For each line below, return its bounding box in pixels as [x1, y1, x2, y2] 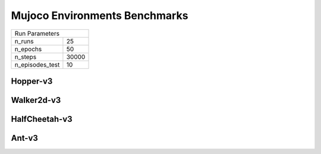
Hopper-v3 [11, 76, 53, 86]
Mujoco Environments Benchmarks [11, 9, 188, 22]
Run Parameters [14, 29, 59, 37]
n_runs [14, 37, 34, 45]
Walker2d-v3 [11, 95, 61, 105]
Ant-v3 [11, 133, 39, 143]
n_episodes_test [14, 60, 60, 68]
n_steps [14, 52, 37, 61]
